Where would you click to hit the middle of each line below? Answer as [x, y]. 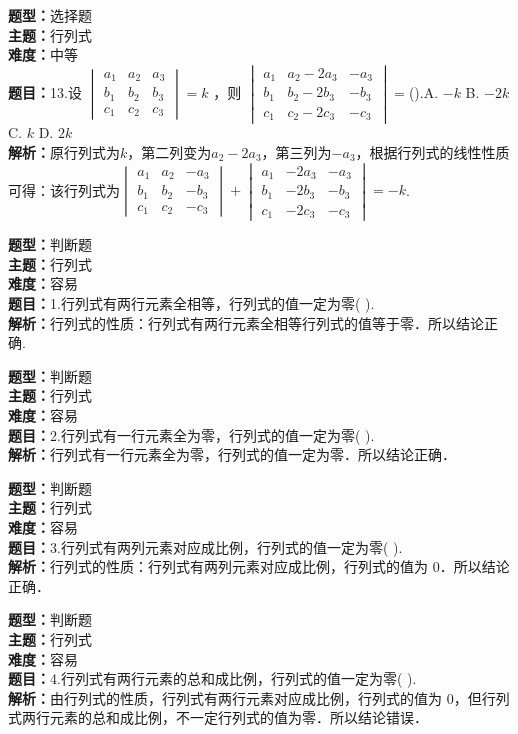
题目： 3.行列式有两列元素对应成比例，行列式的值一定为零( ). [205, 546]
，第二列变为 [169, 152]
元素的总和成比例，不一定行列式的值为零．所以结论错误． [238, 717]
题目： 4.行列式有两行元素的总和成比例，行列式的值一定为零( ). [212, 678]
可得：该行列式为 [64, 189]
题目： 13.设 [45, 91]
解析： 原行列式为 [64, 152]
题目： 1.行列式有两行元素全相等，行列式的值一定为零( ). [191, 303]
